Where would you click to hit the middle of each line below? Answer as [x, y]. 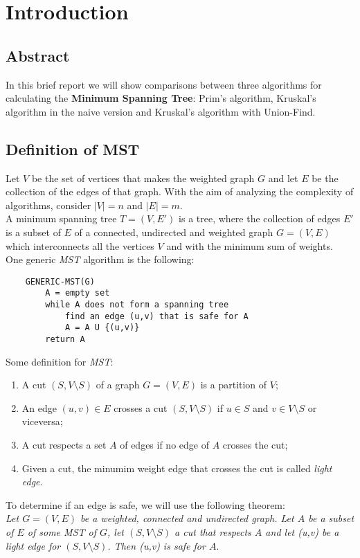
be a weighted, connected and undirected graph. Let [187, 518]
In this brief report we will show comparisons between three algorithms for [164, 84]
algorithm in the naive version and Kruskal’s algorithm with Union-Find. [161, 111]
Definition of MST [73, 148]
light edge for [33, 545]
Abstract [38, 55]
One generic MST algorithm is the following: [100, 259]
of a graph [118, 385]
